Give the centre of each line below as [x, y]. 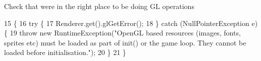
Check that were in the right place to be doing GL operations [99, 6]
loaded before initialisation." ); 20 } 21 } [65, 52]
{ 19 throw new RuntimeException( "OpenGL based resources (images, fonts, [122, 33]
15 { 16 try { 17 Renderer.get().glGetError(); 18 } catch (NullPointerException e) [131, 23]
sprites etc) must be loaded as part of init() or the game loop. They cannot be [125, 42]
